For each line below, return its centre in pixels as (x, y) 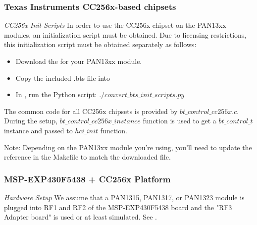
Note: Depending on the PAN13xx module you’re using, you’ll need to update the (128, 147)
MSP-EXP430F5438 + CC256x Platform (87, 179)
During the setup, (31, 121)
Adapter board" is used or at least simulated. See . (80, 217)
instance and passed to (38, 130)
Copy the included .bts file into (63, 78)
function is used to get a (180, 121)
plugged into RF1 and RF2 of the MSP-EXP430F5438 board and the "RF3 (118, 207)
